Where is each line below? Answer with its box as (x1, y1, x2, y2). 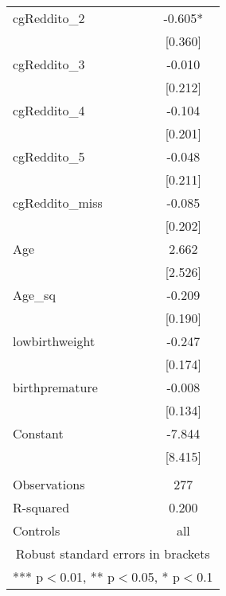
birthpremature (13, 378, 98, 396)
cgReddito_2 (13, 9, 85, 27)
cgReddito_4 (13, 101, 85, 119)
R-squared (13, 498, 70, 516)
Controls (13, 521, 60, 540)
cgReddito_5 (13, 147, 85, 166)
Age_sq (13, 286, 56, 304)
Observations (13, 475, 85, 493)
